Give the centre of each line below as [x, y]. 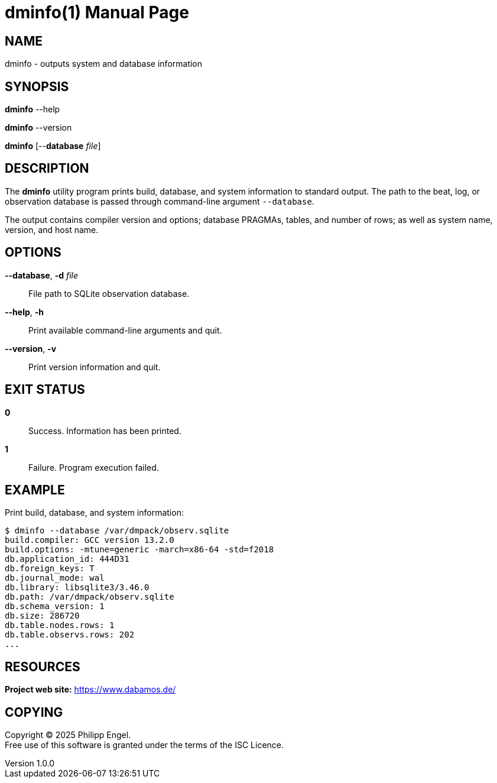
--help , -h [25, 312]
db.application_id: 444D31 [67, 559]
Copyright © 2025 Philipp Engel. [68, 735]
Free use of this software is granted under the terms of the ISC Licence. [144, 745]
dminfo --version [38, 128]
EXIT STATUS [45, 390]
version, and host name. [52, 229]
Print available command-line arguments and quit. [125, 330]
